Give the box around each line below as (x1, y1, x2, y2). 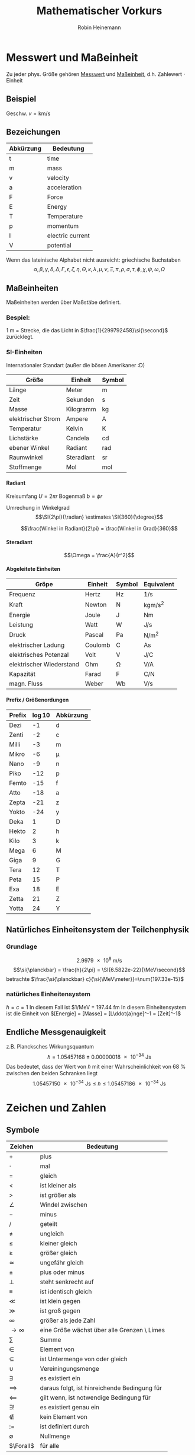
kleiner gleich (40, 1239, 77, 1247)
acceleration (47, 183, 82, 192)
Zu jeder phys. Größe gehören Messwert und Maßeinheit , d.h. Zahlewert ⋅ (6, 70, 186, 78)
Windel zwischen (40, 1200, 87, 1209)
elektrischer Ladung (9, 641, 65, 649)
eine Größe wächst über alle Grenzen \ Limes (40, 1326, 165, 1334)
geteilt (40, 1219, 58, 1228)
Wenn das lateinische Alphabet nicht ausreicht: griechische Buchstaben (6, 256, 181, 263)
